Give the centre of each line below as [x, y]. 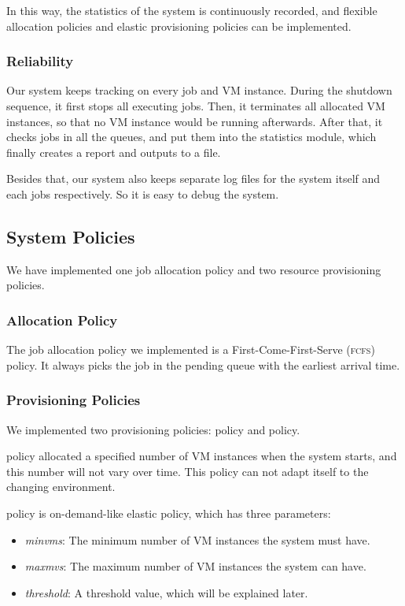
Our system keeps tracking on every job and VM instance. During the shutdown [199, 90]
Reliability [40, 61]
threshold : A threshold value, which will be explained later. [166, 592]
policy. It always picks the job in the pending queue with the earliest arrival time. [203, 364]
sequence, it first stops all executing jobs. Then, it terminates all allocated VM [196, 106]
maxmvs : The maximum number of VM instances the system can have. [195, 566]
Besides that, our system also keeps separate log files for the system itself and [193, 178]
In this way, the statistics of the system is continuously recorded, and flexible [192, 10]
